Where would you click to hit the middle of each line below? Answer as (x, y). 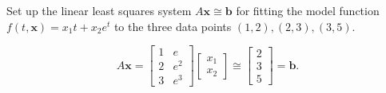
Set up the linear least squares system (99, 10)
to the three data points (173, 26)
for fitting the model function (308, 10)
